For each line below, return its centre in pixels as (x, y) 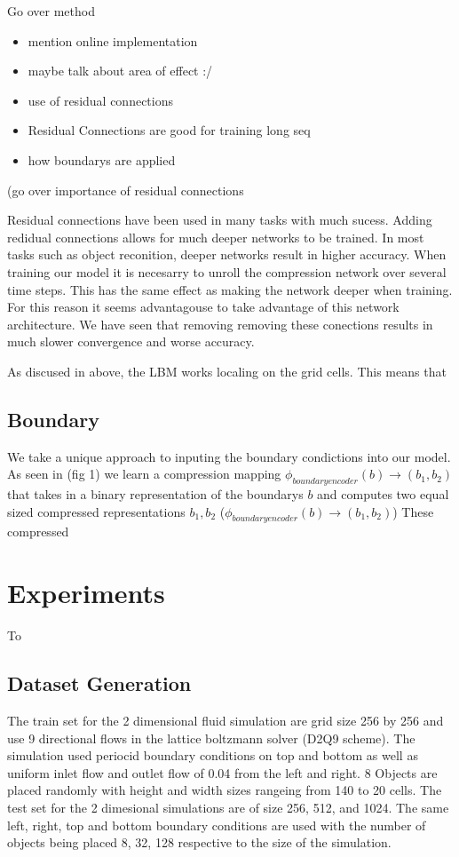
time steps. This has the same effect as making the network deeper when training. (230, 289)
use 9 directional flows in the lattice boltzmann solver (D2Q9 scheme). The (211, 738)
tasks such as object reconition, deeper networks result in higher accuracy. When (227, 254)
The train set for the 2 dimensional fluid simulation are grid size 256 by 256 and (226, 720)
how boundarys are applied (102, 159)
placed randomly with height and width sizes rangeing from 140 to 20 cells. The (225, 790)
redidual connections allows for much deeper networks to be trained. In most (216, 237)
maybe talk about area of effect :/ (120, 71)
